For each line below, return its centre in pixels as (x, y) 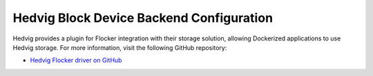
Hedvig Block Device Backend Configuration (143, 18)
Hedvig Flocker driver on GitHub (76, 60)
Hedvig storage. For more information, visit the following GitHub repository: (120, 47)
